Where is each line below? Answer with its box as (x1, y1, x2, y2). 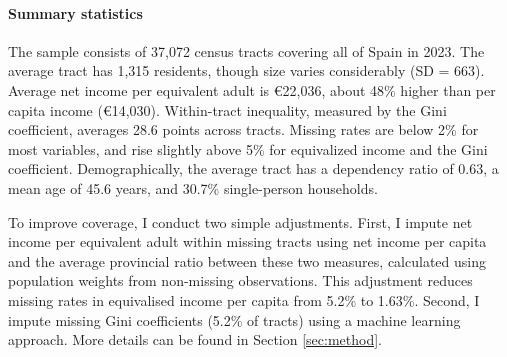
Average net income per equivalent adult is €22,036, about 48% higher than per (8, 79, 496, 100)
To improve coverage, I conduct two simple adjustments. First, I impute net (8, 211, 473, 232)
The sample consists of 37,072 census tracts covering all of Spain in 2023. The (8, 40, 485, 61)
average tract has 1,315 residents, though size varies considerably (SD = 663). (8, 60, 485, 81)
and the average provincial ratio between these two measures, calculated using (8, 250, 486, 271)
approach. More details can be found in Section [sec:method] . (8, 329, 383, 350)
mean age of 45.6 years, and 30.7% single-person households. (8, 177, 378, 198)
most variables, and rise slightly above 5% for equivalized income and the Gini (8, 138, 488, 159)
